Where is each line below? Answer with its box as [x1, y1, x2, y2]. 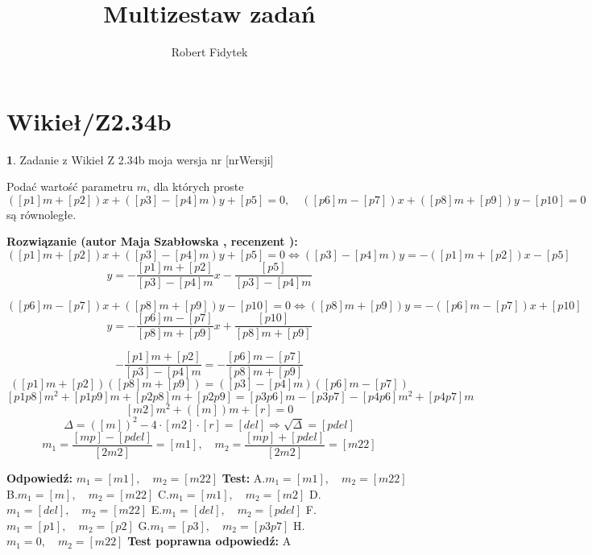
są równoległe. [6, 205, 77, 222]
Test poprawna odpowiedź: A [127, 532, 292, 549]
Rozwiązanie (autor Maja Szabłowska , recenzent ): [6, 233, 298, 250]
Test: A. [221, 469, 266, 486]
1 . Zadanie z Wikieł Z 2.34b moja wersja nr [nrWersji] [6, 151, 274, 168]
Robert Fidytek [171, 43, 248, 60]
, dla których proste [147, 178, 244, 195]
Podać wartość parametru [6, 178, 134, 195]
